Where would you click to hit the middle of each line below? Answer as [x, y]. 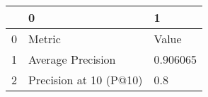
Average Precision [72, 59]
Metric [45, 39]
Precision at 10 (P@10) [86, 80]
